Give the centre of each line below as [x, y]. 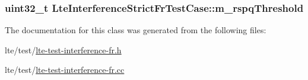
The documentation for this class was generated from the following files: [136, 30]
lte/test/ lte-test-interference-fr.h [63, 49]
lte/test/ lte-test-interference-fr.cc [65, 70]
